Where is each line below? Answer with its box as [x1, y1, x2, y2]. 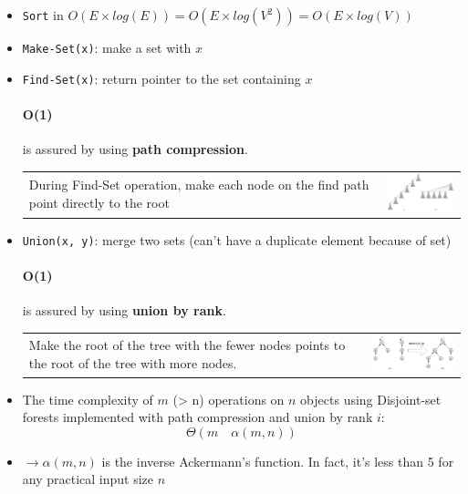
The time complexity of [22, 389, 153, 408]
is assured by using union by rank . [22, 301, 226, 320]
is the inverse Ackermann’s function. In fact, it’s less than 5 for [101, 451, 454, 470]
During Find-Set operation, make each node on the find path [28, 175, 369, 194]
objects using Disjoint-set [300, 389, 442, 408]
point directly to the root [28, 192, 170, 211]
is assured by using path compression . [22, 139, 248, 159]
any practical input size [22, 469, 154, 489]
